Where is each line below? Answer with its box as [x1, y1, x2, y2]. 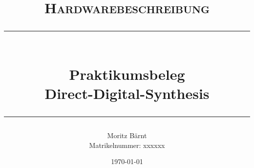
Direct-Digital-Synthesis [44, 83, 210, 103]
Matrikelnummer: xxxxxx [89, 140, 165, 150]
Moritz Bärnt [107, 130, 147, 140]
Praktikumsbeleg [69, 64, 185, 84]
